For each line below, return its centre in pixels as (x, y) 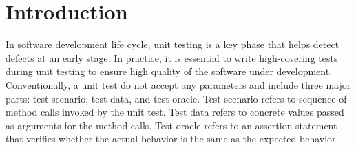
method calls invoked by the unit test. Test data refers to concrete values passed (175, 112)
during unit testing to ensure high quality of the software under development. (169, 71)
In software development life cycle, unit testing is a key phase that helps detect (172, 44)
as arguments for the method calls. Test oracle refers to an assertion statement (171, 125)
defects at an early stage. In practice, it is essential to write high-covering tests (172, 57)
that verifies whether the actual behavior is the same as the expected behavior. (172, 139)
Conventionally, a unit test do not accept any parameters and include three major (178, 84)
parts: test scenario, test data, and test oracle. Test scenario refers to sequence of (176, 98)
